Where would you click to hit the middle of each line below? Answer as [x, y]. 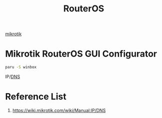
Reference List [36, 97]
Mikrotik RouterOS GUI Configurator [81, 54]
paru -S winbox [21, 67]
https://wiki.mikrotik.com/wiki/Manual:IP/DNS [59, 110]
